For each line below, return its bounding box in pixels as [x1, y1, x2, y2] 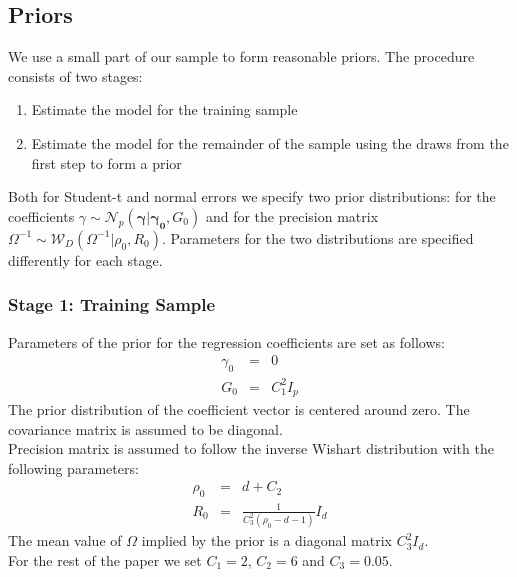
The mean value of [8, 530, 122, 551]
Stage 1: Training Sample [8, 292, 216, 317]
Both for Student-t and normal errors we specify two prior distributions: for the [8, 186, 496, 207]
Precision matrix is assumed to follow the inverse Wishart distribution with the [8, 438, 494, 459]
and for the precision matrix [205, 205, 379, 226]
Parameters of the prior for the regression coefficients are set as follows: [8, 331, 445, 352]
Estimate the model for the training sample [31, 99, 298, 120]
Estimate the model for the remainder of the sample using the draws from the [31, 132, 509, 153]
